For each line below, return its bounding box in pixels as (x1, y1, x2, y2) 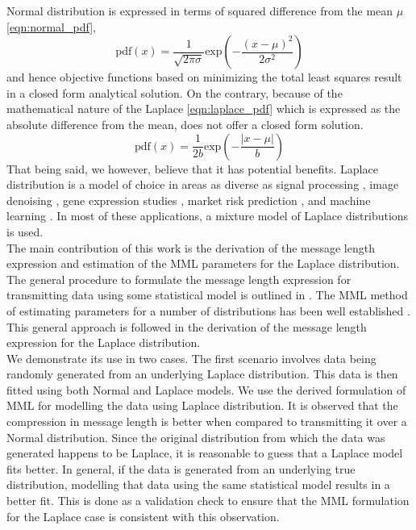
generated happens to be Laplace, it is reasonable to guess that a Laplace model (6, 444, 403, 461)
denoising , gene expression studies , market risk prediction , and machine (6, 191, 371, 208)
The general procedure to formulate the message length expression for (6, 270, 352, 287)
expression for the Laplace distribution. (6, 334, 201, 351)
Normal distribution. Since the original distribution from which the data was (6, 428, 385, 445)
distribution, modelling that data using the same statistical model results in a (6, 476, 390, 493)
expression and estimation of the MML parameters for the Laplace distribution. (6, 255, 400, 272)
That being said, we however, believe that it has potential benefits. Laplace (6, 160, 378, 177)
